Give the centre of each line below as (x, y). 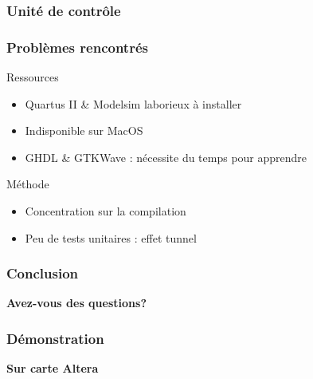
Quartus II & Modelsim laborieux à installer (133, 103)
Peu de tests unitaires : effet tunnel (111, 237)
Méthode (28, 184)
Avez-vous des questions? (76, 303)
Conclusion (42, 273)
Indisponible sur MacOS (84, 130)
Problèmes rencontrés (77, 47)
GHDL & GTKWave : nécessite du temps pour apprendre (166, 157)
